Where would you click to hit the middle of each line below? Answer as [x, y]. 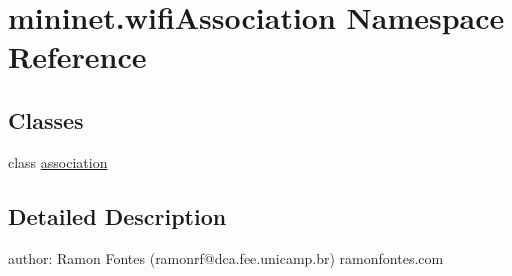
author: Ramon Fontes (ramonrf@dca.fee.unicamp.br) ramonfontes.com [226, 257]
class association [58, 161]
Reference [77, 56]
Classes [46, 119]
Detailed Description [117, 215]
